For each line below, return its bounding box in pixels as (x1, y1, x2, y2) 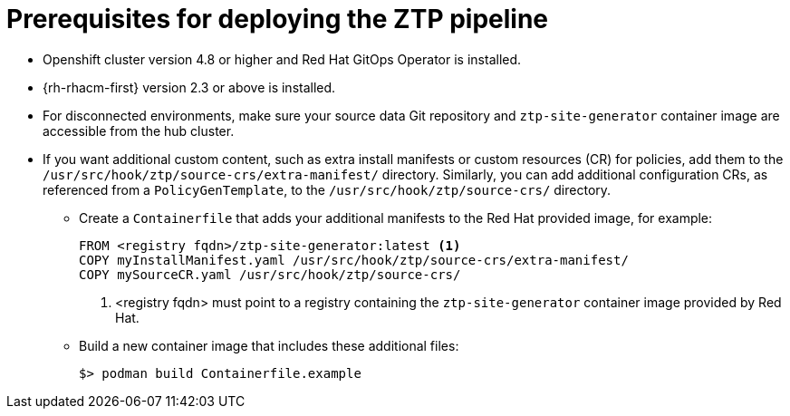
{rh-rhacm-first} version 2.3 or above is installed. (43, 79, 336, 95)
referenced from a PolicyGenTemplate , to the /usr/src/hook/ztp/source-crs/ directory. (43, 181, 612, 198)
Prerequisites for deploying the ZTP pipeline (6, 4, 549, 34)
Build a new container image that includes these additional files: (79, 337, 459, 353)
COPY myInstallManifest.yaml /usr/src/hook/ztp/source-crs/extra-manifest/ (79, 252, 629, 267)
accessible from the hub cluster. (43, 122, 235, 139)
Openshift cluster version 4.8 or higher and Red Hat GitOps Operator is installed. (43, 51, 522, 67)
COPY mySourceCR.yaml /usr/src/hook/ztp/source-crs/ (79, 266, 461, 282)
